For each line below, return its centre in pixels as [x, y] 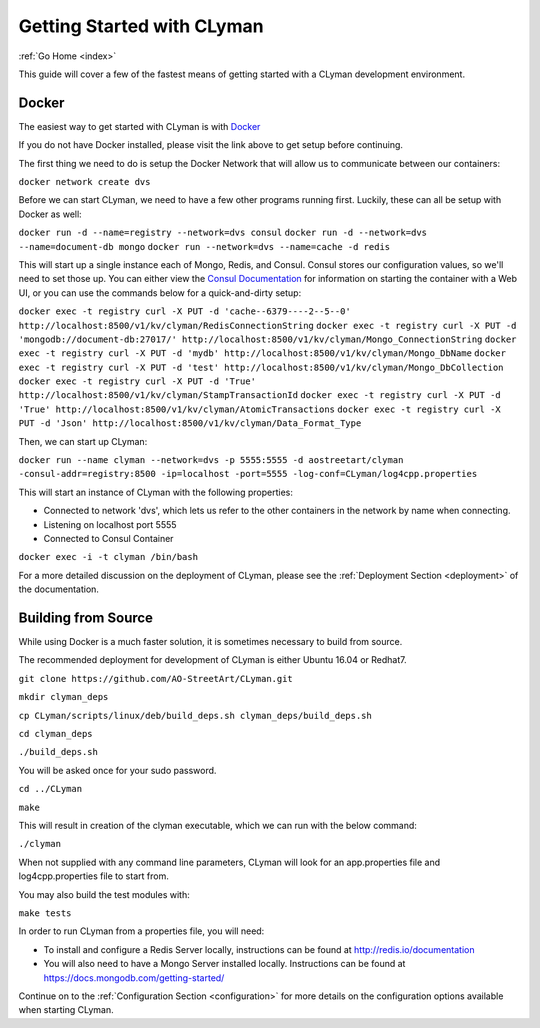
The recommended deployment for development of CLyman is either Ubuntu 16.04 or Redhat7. [212, 660]
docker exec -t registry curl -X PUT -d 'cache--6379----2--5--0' [185, 311]
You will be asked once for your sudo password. [117, 770]
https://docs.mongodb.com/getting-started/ [134, 977]
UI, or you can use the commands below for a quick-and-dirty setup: [160, 292]
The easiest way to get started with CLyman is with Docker [139, 126]
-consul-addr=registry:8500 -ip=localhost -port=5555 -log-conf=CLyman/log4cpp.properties [248, 474]
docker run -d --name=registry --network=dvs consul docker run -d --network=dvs [223, 233]
